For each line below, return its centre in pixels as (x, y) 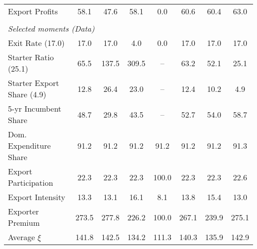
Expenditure (29, 145)
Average (21, 237)
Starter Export (34, 83)
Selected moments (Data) (51, 28)
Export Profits (33, 11)
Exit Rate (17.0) (36, 43)
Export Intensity (37, 197)
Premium (24, 223)
